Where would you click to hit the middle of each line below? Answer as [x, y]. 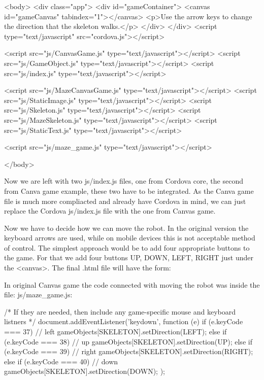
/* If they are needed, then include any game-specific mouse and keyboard [120, 311]
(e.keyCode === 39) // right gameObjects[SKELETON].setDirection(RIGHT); [129, 351]
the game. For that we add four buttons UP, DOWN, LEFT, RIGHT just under [129, 257]
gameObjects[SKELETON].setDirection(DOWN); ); [85, 371]
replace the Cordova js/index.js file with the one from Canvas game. [110, 211]
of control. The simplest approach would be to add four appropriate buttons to [127, 247]
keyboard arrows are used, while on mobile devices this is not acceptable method [130, 238]
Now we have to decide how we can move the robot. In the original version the [126, 228]
